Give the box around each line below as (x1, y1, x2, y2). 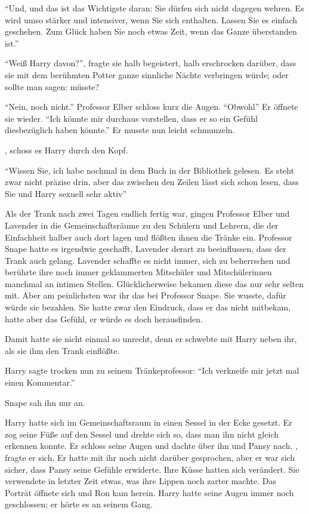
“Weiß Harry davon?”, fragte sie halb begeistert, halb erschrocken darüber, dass (5, 57, 296, 69)
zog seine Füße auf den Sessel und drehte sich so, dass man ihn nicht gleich (5, 427, 279, 440)
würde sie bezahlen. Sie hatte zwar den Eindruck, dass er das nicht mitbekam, (5, 301, 291, 313)
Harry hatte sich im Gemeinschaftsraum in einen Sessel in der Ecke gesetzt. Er (5, 416, 292, 429)
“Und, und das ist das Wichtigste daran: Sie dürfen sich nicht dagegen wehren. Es (5, 2, 304, 14)
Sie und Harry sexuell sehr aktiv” (5, 187, 127, 199)
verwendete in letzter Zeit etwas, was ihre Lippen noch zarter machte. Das (5, 475, 276, 487)
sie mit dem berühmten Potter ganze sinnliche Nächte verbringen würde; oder (5, 68, 289, 81)
